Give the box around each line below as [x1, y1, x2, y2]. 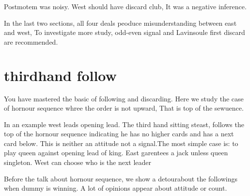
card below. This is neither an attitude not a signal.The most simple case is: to [4, 138, 238, 148]
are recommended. [4, 36, 58, 47]
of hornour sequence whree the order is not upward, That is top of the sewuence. [4, 103, 244, 113]
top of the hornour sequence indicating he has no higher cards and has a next [4, 129, 234, 139]
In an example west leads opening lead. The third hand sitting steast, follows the [4, 119, 244, 129]
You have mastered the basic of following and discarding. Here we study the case [4, 93, 244, 103]
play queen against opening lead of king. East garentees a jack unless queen [4, 147, 228, 158]
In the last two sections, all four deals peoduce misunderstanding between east [4, 17, 237, 28]
